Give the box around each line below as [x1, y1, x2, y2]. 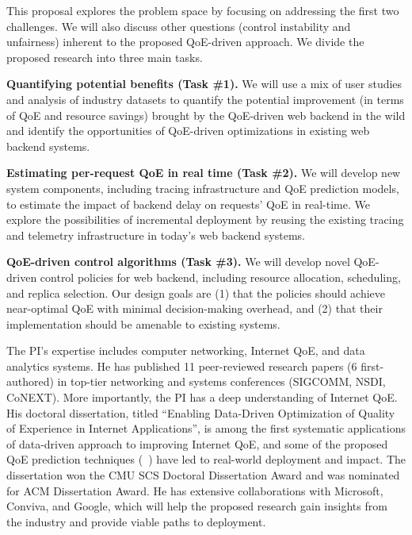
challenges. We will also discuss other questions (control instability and [6, 17, 351, 34]
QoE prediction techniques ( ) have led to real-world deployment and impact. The [6, 451, 406, 468]
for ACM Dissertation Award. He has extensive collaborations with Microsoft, [6, 482, 383, 498]
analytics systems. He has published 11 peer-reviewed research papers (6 [6, 357, 357, 374]
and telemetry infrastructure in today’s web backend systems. [6, 226, 305, 243]
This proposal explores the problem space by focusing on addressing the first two [6, 2, 399, 18]
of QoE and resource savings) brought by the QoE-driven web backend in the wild [6, 106, 406, 123]
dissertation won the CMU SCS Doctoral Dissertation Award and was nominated [6, 467, 400, 483]
